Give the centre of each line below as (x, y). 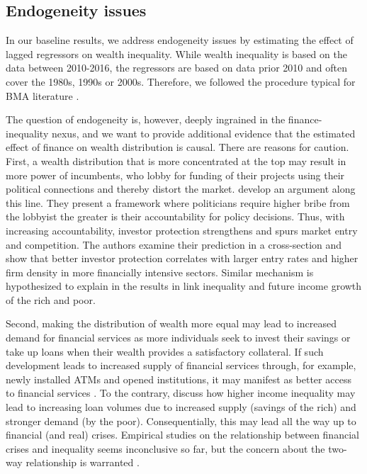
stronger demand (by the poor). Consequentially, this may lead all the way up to (181, 421)
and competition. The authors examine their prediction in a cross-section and (174, 244)
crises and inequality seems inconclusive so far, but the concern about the (165, 448)
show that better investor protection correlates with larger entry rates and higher (182, 258)
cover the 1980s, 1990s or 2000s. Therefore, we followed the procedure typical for (181, 81)
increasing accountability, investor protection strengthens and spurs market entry (182, 230)
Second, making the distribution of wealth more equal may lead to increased (171, 323)
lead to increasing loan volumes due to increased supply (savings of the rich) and (181, 407)
